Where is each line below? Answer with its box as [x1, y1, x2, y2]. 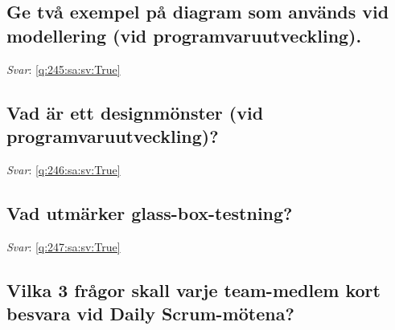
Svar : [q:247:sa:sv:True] [6, 238, 121, 255]
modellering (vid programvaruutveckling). [6, 22, 362, 47]
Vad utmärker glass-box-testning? [6, 200, 293, 225]
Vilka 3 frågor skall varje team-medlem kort [6, 277, 381, 302]
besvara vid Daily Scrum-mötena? [6, 300, 294, 325]
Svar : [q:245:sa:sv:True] [6, 60, 121, 77]
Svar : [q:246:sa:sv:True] [6, 161, 121, 177]
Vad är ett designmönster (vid [6, 100, 264, 124]
